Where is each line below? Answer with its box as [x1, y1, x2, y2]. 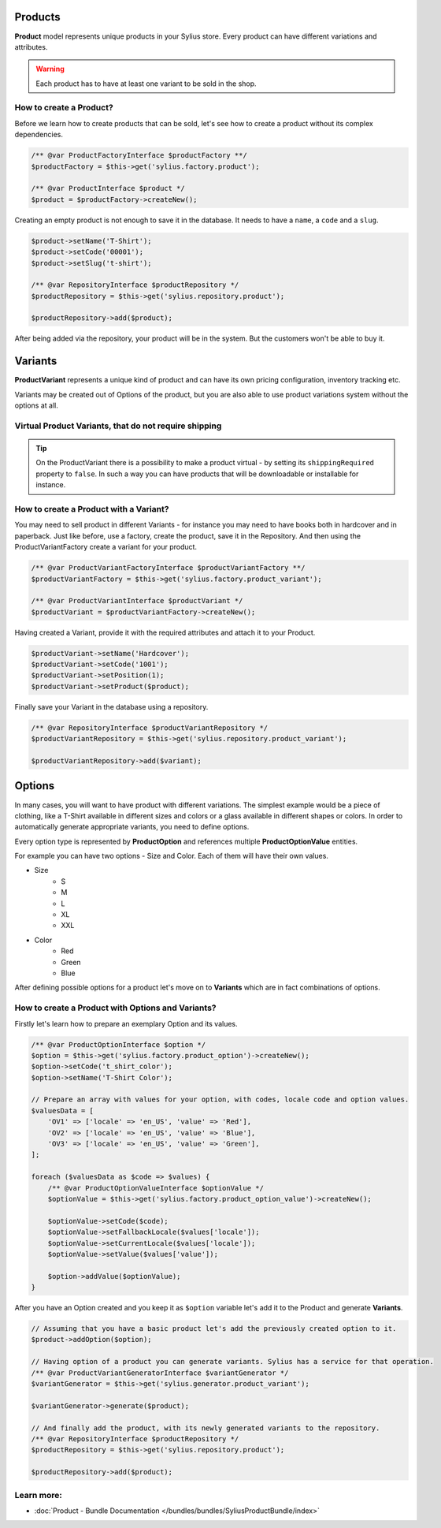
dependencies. [14, 130, 63, 140]
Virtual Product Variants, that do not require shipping [14, 420, 222, 431]
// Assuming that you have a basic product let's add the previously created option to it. [31, 1325, 397, 1333]
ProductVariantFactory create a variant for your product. [14, 542, 197, 552]
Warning [35, 64, 65, 74]
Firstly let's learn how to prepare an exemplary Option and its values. [14, 1019, 238, 1028]
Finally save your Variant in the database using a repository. [14, 702, 209, 711]
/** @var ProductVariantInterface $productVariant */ [31, 596, 243, 606]
